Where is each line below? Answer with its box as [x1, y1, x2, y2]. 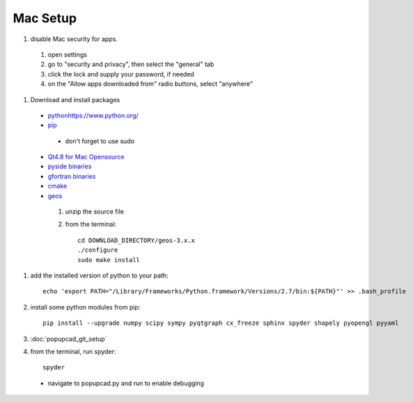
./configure [77, 246, 118, 254]
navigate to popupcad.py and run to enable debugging [47, 379, 205, 387]
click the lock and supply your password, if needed [47, 70, 194, 78]
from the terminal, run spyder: [30, 347, 116, 355]
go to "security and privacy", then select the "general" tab [47, 60, 215, 69]
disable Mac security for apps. [30, 35, 118, 43]
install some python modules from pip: [30, 303, 141, 311]
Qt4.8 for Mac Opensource [47, 153, 125, 161]
